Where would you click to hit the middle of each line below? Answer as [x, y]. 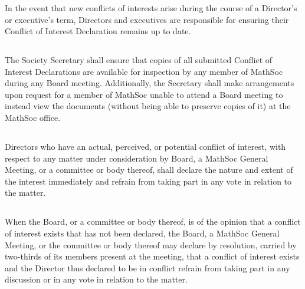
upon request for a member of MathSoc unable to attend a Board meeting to [144, 94]
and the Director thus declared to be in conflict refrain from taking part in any [147, 267]
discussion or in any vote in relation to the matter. [96, 279]
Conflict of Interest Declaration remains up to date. [98, 31]
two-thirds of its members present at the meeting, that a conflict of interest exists [152, 256]
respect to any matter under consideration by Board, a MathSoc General [137, 158]
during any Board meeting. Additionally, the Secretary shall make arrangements [150, 83]
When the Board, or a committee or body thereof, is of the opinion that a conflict [153, 221]
